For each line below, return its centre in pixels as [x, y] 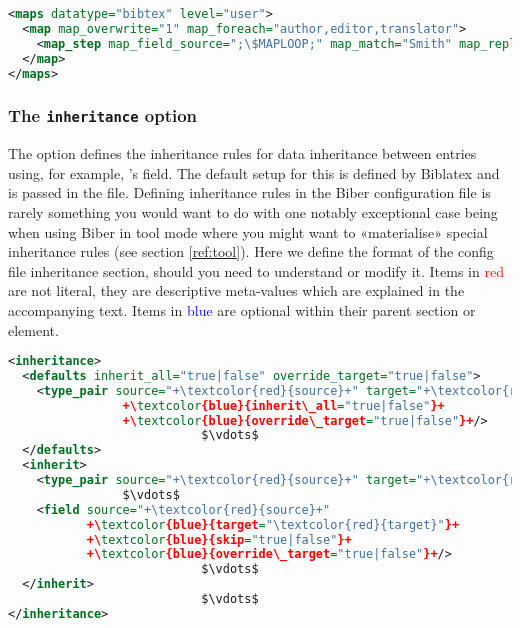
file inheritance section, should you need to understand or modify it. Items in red [256, 270]
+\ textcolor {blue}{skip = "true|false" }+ [219, 539]
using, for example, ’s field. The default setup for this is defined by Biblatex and [254, 172]
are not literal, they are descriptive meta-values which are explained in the [236, 290]
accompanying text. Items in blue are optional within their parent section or [242, 309]
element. [33, 329]
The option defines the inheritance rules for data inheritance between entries [242, 153]
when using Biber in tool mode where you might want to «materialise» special [248, 231]
